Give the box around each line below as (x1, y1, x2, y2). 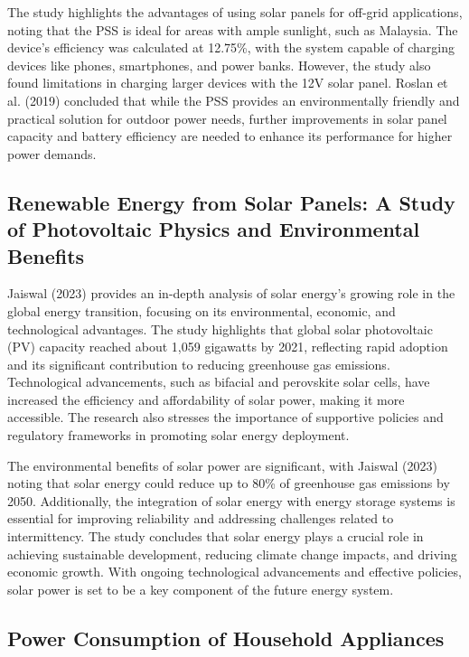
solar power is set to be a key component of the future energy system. (7, 579, 394, 598)
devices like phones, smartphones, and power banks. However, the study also (7, 55, 431, 74)
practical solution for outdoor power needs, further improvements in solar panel (7, 108, 447, 127)
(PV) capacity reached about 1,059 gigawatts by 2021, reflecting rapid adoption (7, 337, 448, 356)
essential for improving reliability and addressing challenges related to (7, 509, 394, 528)
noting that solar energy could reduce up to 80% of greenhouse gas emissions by (7, 474, 450, 493)
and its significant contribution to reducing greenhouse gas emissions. (7, 354, 390, 373)
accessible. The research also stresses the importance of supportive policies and (7, 408, 444, 427)
